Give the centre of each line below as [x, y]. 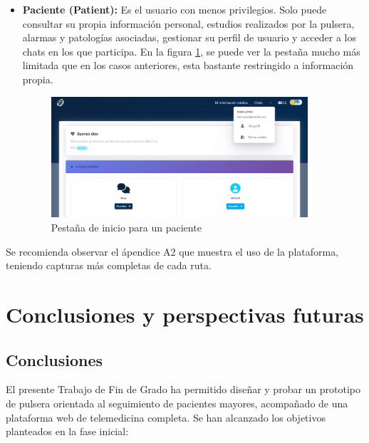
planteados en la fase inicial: [67, 431]
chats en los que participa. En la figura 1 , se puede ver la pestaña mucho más [191, 51]
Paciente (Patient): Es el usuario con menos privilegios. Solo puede [175, 9]
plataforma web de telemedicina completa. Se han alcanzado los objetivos [166, 417]
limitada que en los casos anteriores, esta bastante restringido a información [188, 65]
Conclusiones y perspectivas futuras [185, 314]
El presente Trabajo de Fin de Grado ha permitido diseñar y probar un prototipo [183, 389]
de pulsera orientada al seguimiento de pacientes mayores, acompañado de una [177, 403]
